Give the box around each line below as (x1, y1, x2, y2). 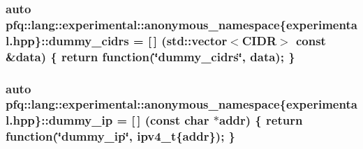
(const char (145, 111, 209, 129)
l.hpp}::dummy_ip (6, 111, 113, 129)
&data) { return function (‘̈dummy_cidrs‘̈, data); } (6, 47, 295, 65)
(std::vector (161, 31, 228, 49)
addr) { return (218, 111, 303, 129)
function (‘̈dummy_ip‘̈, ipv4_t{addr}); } (6, 127, 236, 145)
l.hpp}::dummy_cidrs (6, 31, 129, 49)
